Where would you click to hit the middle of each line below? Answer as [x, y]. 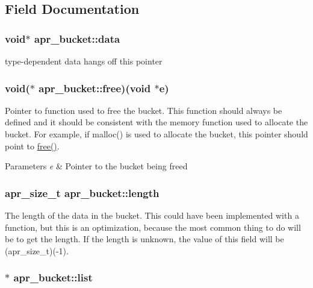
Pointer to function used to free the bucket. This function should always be [144, 110]
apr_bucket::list [53, 277]
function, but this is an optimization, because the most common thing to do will [153, 227]
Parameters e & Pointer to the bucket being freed [96, 166]
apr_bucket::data [77, 38]
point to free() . [32, 146]
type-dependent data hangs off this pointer [84, 61]
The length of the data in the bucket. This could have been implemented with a [152, 215]
